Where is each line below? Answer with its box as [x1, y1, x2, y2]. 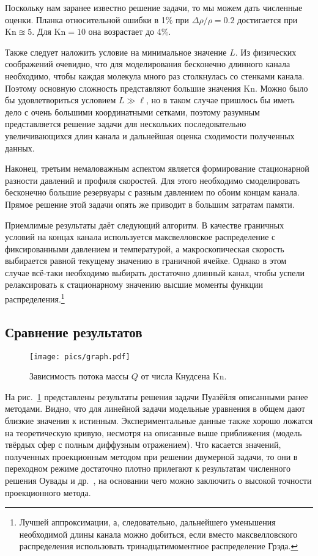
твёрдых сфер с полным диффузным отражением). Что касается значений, [5, 438, 281, 451]
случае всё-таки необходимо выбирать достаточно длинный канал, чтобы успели [5, 266, 305, 279]
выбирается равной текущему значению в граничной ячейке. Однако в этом [5, 254, 287, 267]
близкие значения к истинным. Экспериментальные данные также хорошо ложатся [5, 414, 313, 426]
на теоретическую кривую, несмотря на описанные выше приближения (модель [5, 426, 302, 439]
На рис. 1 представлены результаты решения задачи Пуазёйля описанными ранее [5, 390, 308, 403]
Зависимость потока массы [29, 370, 129, 382]
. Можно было [254, 81, 308, 94]
